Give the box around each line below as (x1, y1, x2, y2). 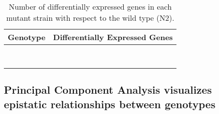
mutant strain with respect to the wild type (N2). (6, 12, 175, 23)
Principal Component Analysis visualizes (4, 82, 212, 97)
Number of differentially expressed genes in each (9, 1, 172, 12)
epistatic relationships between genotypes (4, 96, 216, 111)
